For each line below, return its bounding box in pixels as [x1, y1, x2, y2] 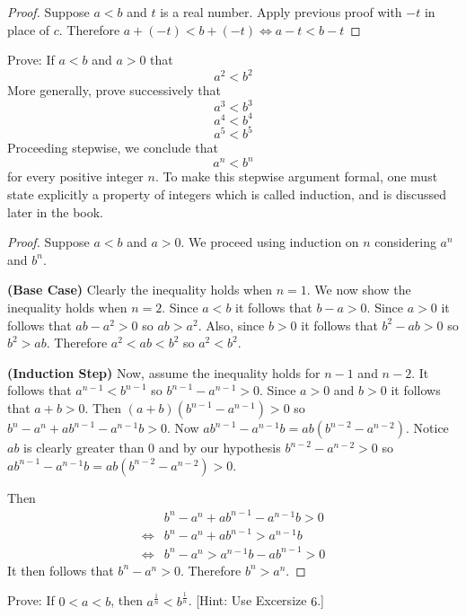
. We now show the [306, 280, 411, 299]
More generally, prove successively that [7, 81, 221, 100]
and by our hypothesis [158, 438, 281, 456]
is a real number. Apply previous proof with [160, 3, 402, 21]
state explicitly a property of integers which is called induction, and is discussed [7, 185, 447, 204]
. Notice [405, 418, 449, 436]
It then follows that [7, 560, 114, 579]
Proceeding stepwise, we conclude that [7, 138, 218, 157]
